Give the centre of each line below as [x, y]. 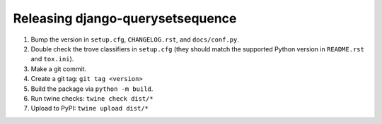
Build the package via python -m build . [92, 89]
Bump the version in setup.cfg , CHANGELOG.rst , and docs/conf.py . [135, 39]
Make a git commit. [59, 69]
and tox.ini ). [52, 59]
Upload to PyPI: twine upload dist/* [89, 108]
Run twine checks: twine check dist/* [92, 98]
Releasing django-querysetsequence [125, 18]
